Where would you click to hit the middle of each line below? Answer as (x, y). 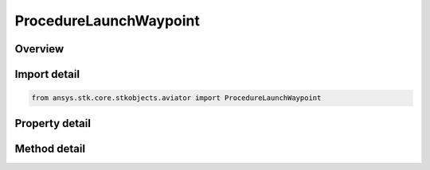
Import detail (47, 74)
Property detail (53, 123)
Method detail (50, 148)
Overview (39, 49)
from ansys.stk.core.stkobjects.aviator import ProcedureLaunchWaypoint (176, 98)
